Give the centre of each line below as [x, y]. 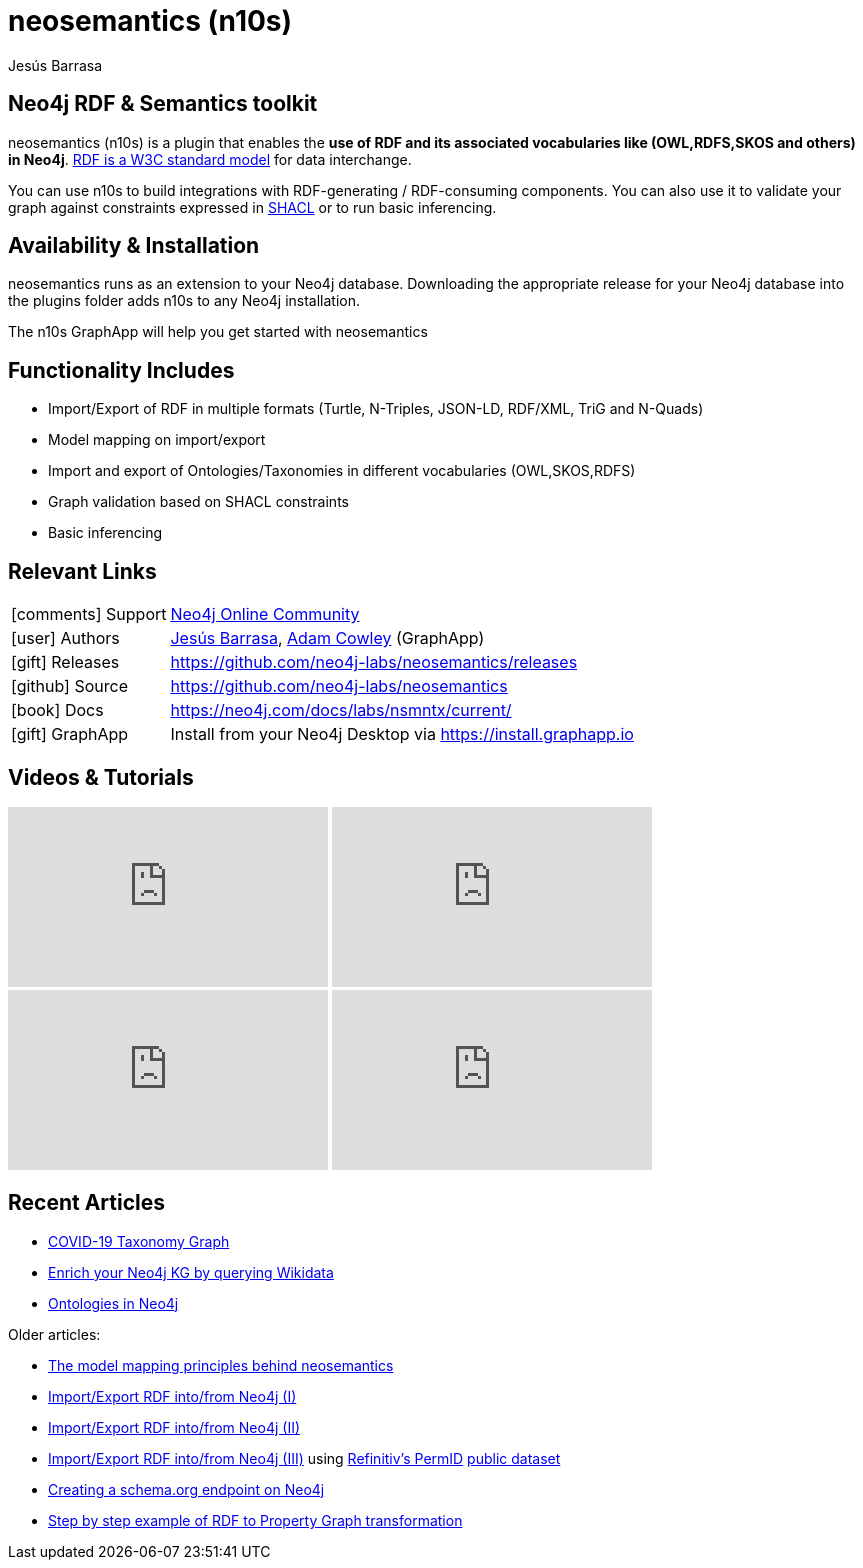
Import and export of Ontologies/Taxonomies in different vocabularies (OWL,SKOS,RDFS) [342, 471]
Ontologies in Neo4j [113, 1303]
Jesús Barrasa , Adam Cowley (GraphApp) [327, 638]
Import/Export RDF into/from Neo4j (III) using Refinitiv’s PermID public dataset [304, 1458]
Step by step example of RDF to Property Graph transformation [255, 1520]
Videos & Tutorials [101, 777]
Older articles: [54, 1334]
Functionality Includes [121, 370]
